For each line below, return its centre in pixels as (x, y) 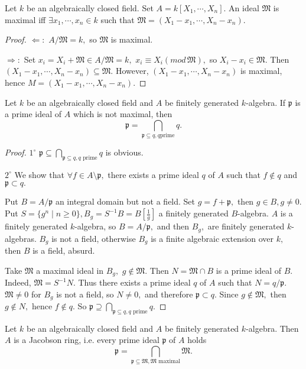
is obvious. (124, 152)
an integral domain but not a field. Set (125, 201)
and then (173, 226)
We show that (39, 174)
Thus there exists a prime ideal (134, 282)
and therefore (169, 294)
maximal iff (25, 19)
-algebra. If (266, 102)
